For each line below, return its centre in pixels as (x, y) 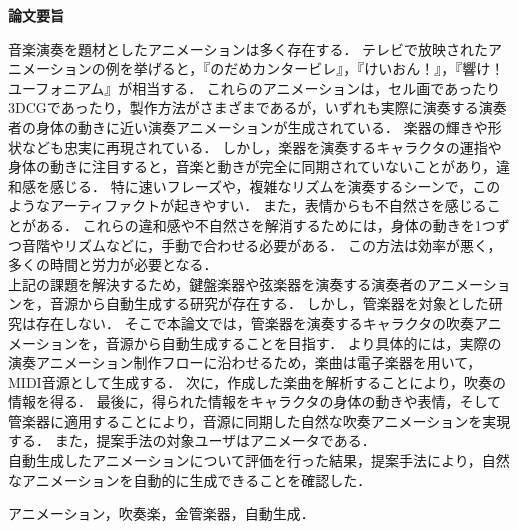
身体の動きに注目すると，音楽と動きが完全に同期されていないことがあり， (252, 166)
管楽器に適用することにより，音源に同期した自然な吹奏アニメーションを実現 (259, 420)
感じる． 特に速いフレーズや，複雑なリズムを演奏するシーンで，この (275, 185)
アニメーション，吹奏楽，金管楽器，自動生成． (161, 513)
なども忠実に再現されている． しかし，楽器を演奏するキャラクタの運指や (261, 146)
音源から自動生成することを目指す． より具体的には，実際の (303, 342)
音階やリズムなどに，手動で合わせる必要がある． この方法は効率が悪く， (261, 244)
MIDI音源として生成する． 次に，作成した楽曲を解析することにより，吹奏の (257, 381)
